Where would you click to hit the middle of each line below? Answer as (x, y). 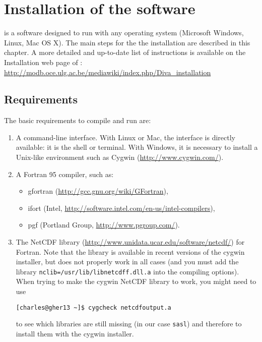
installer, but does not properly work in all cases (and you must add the (127, 262)
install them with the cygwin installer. (75, 333)
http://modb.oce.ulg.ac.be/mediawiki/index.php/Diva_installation (108, 72)
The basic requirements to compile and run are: (78, 120)
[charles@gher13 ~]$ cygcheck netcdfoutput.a (93, 307)
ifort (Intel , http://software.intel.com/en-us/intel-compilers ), (121, 208)
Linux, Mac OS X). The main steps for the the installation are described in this (127, 42)
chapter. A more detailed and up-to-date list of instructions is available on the (125, 52)
